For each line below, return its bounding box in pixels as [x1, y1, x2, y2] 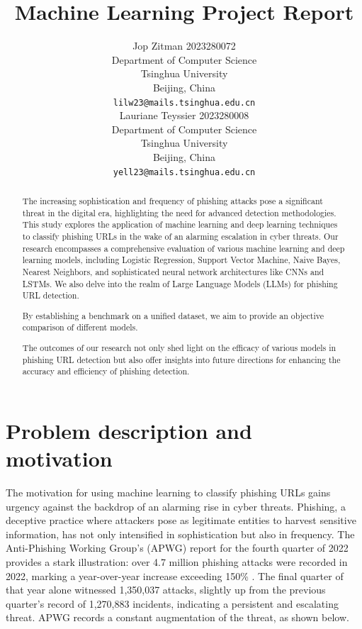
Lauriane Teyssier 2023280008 [119, 108, 249, 123]
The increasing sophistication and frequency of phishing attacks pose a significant [22, 194, 323, 206]
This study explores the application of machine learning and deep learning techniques [22, 218, 338, 230]
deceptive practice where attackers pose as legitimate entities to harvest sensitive [6, 513, 356, 528]
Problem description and [6, 416, 252, 445]
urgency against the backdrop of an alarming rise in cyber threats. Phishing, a [6, 499, 346, 513]
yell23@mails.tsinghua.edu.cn [113, 167, 256, 177]
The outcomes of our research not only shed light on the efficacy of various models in [22, 341, 336, 353]
